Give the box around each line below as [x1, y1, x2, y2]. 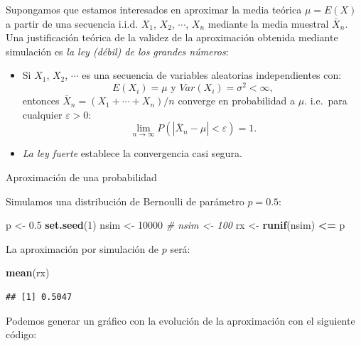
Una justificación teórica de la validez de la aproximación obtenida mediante [6, 30, 338, 45]
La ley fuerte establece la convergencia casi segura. [22, 146, 242, 161]
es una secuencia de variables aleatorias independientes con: [82, 67, 342, 82]
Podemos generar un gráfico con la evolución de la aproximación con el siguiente [6, 313, 355, 328]
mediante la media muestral [208, 16, 329, 31]
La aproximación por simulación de [6, 241, 159, 256]
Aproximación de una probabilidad [6, 170, 157, 185]
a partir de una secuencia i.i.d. [6, 16, 139, 31]
